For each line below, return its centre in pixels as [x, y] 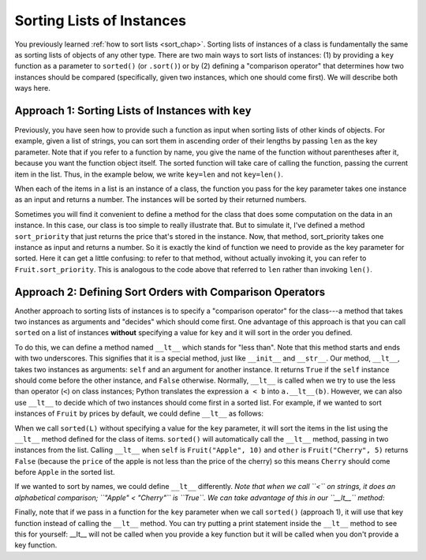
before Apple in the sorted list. [65, 472]
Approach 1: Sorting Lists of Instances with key [133, 110]
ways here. [32, 88]
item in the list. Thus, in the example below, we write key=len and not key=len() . [149, 174]
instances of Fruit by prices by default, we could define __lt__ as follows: [139, 413]
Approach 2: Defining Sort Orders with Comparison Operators [170, 292]
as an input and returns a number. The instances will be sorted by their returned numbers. [161, 200]
